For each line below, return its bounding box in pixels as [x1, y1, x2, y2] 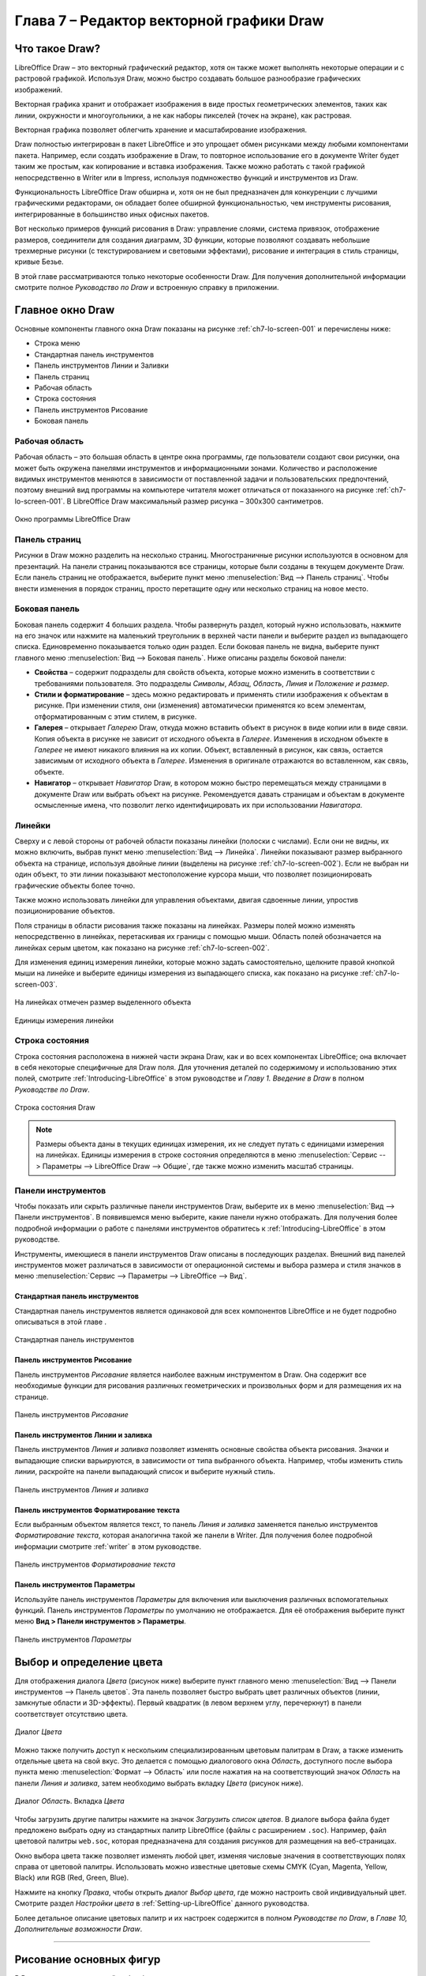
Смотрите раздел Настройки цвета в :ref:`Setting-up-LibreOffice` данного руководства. [14, 1899, 309, 1908]
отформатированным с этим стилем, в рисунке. [34, 711, 197, 721]
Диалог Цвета [14, 1727, 62, 1737]
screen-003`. [14, 979, 58, 989]
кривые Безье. [14, 257, 64, 266]
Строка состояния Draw [14, 1103, 96, 1112]
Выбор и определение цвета [14, 1655, 163, 1669]
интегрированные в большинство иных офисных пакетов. [14, 209, 210, 219]
